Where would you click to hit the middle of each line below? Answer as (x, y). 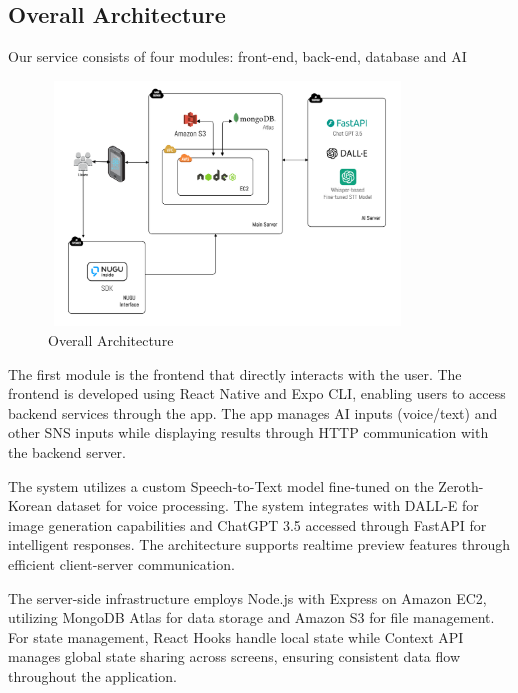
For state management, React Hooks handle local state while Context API (236, 636)
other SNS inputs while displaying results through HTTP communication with (248, 432)
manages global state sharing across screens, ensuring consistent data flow (234, 656)
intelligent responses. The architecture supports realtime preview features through (259, 544)
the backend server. (67, 452)
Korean (30, 505)
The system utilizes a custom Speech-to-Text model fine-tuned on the (221, 485)
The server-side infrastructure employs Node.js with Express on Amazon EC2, (247, 597)
